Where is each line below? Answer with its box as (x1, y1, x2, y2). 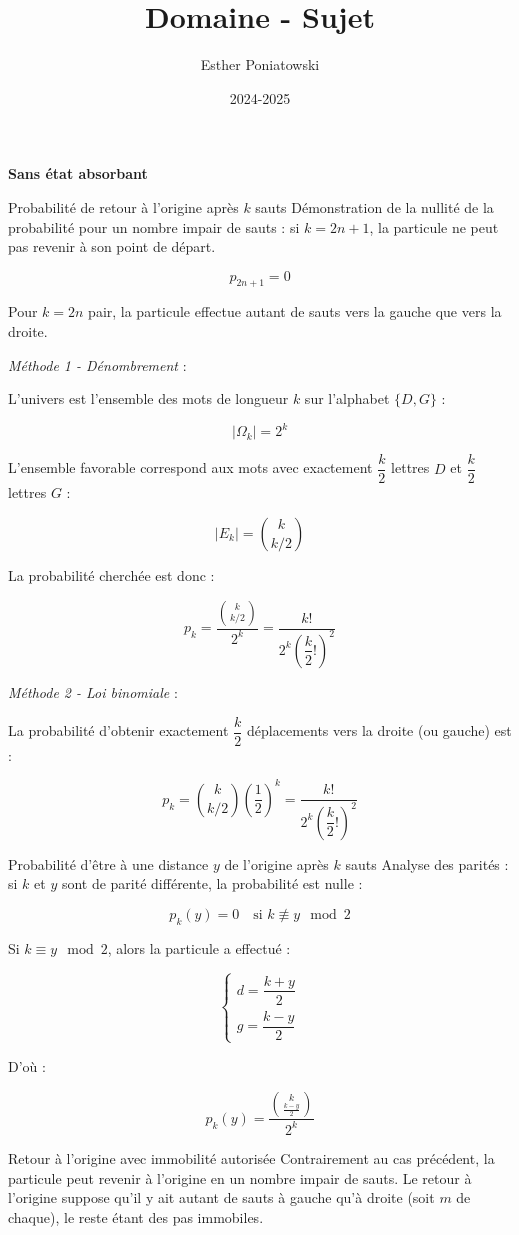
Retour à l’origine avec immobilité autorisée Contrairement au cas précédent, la (8, 1147, 495, 1168)
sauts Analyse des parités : (345, 853, 509, 874)
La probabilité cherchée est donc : (8, 565, 215, 586)
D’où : (8, 1055, 46, 1076)
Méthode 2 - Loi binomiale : (8, 681, 178, 702)
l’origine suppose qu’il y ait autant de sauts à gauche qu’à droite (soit (8, 1187, 435, 1208)
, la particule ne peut (369, 216, 499, 237)
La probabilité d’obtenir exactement (8, 720, 229, 741)
